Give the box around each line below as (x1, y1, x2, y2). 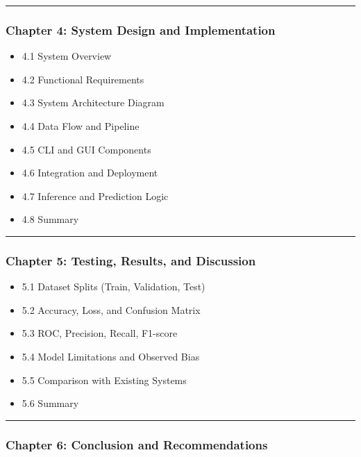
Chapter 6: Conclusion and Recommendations (6, 435, 268, 453)
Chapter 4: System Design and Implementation (6, 21, 276, 38)
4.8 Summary (22, 212, 79, 226)
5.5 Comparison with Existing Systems (22, 372, 187, 387)
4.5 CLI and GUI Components (22, 142, 151, 156)
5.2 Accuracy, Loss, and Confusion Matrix (22, 302, 201, 317)
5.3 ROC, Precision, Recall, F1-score (22, 326, 178, 340)
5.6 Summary (22, 396, 79, 410)
